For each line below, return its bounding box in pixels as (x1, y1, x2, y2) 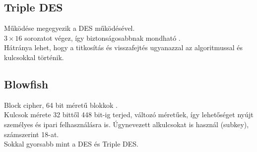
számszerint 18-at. (4, 129, 59, 139)
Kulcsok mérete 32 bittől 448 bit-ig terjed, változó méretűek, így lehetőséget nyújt (4, 109, 254, 120)
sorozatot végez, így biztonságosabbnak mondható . (24, 32, 181, 43)
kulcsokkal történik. (4, 52, 64, 62)
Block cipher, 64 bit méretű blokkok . (4, 99, 118, 110)
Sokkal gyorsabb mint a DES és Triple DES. (4, 139, 138, 149)
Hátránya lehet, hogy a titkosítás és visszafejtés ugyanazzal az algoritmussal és (4, 42, 243, 53)
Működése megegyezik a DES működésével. (4, 23, 135, 33)
